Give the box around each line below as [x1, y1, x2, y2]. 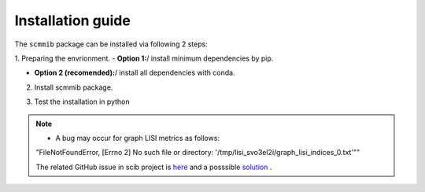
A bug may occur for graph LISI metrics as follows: [55, 133, 220, 142]
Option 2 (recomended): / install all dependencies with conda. [34, 68, 235, 78]
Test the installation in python [34, 97, 130, 106]
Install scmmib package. [34, 83, 113, 92]
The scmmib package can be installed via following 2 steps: [14, 39, 208, 49]
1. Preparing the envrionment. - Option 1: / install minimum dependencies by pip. [14, 54, 274, 63]
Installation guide [14, 12, 131, 29]
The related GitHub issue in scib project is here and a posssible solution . [35, 162, 272, 172]
